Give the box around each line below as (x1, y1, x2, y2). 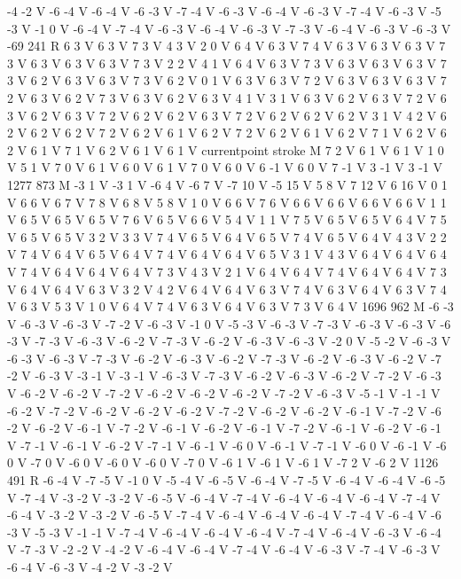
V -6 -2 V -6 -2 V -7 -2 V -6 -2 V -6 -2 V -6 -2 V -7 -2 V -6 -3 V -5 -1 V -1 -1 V (7, 384, 441, 403)
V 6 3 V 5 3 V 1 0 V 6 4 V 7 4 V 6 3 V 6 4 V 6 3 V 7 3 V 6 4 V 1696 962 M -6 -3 (7, 297, 454, 316)
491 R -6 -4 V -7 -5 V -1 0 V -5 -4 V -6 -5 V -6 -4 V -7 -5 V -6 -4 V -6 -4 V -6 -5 (7, 471, 446, 489)
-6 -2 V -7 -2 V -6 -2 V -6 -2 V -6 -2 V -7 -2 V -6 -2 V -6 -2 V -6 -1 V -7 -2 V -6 (7, 401, 441, 419)
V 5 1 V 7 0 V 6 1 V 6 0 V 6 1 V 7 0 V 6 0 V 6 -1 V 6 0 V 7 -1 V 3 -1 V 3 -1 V (7, 158, 442, 176)
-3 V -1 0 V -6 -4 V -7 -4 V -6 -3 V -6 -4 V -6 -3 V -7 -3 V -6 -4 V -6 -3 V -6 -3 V (7, 19, 451, 37)
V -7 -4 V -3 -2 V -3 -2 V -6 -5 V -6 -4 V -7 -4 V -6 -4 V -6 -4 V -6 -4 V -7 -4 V (7, 488, 441, 506)
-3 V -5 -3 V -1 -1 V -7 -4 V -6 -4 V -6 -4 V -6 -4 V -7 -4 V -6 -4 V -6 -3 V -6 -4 (7, 522, 441, 541)
